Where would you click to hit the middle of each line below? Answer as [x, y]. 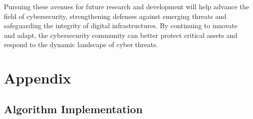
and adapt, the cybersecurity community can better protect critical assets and [121, 35]
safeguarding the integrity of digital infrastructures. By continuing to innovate [121, 25]
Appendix [38, 78]
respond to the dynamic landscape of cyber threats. [81, 44]
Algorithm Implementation [73, 109]
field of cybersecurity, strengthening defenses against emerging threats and [115, 16]
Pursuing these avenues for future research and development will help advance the [126, 6]
